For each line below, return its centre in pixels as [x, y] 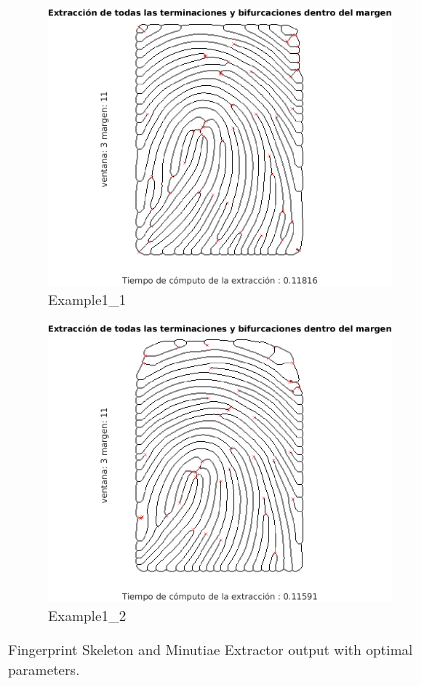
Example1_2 [87, 615]
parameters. [44, 668]
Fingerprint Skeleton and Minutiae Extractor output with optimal [210, 649]
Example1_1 [87, 299]
